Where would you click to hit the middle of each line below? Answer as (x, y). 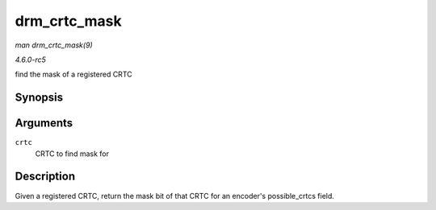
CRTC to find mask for (72, 154)
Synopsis (39, 98)
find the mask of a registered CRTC (73, 74)
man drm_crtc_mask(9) (54, 45)
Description (45, 177)
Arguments (44, 124)
